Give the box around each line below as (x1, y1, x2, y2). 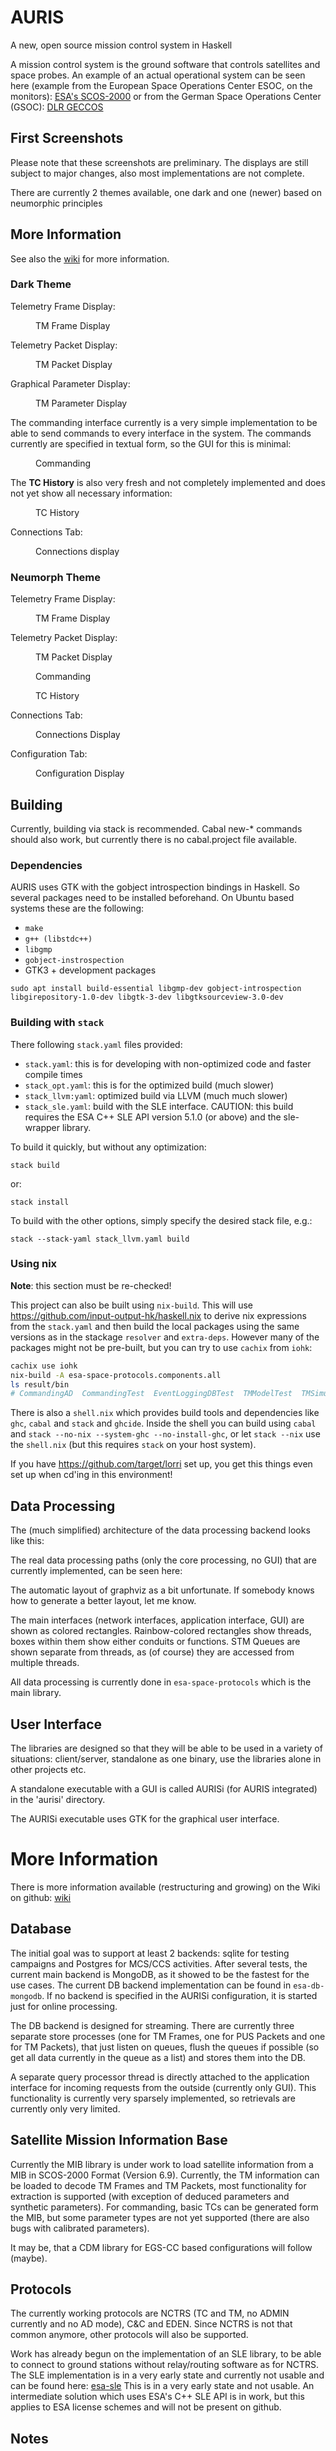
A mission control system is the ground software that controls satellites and (10, 58, 321, 70)
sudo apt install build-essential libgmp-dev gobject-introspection (10, 984, 302, 994)
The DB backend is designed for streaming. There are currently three (10, 2019, 295, 2031)
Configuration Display (35, 767, 125, 780)
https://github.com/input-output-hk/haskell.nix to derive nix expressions (10, 1309, 307, 1321)
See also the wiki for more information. (10, 252, 170, 265)
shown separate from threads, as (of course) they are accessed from (10, 1646, 295, 1658)
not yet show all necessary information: (10, 487, 173, 499)
